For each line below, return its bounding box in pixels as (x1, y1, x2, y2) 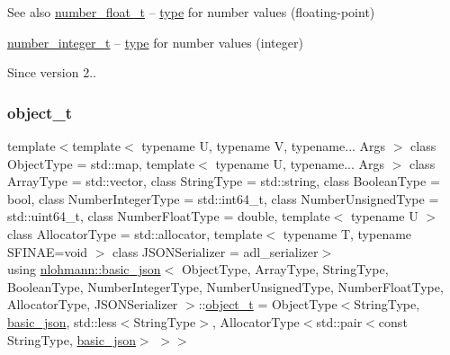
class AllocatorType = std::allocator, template (7, 224, 263, 243)
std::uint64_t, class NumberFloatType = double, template (7, 207, 330, 226)
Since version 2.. (7, 63, 96, 82)
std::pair (316, 312, 363, 331)
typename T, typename (283, 224, 412, 243)
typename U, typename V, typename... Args (141, 137, 386, 155)
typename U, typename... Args (215, 154, 385, 173)
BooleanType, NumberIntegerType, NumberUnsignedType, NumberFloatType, (7, 277, 444, 296)
